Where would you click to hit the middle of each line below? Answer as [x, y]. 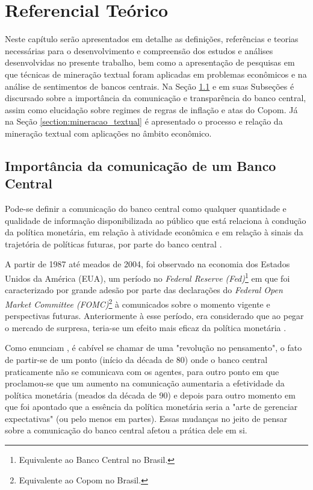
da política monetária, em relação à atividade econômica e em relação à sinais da [154, 232]
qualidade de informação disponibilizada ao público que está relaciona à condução [156, 220]
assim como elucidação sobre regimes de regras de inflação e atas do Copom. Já [151, 109]
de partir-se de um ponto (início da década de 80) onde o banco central [136, 359]
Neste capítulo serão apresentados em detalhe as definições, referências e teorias [152, 39]
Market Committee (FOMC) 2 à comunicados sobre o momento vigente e [138, 303]
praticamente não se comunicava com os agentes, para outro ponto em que [142, 371]
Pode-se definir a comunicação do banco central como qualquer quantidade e [146, 209]
